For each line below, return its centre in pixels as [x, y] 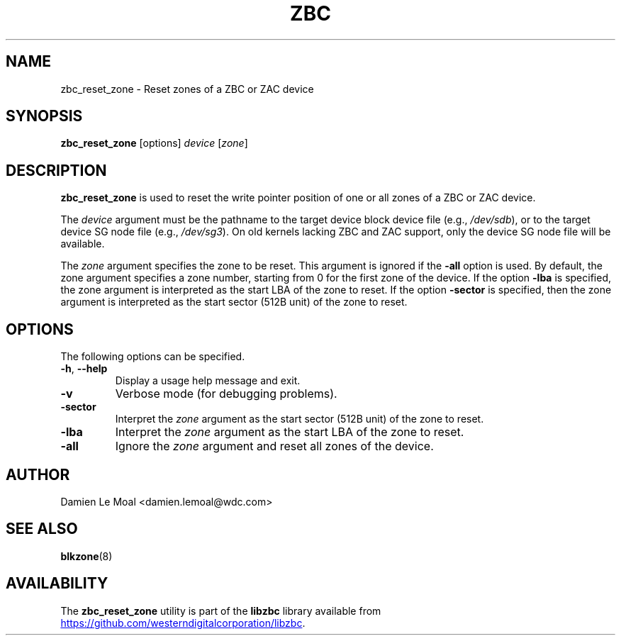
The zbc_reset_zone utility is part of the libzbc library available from [221, 611]
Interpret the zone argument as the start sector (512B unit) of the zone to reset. [300, 419]
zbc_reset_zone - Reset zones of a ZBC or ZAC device [187, 89]
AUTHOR [38, 474]
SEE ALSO [42, 529]
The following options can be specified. [153, 357]
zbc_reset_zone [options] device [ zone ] [154, 143]
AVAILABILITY [57, 584]
